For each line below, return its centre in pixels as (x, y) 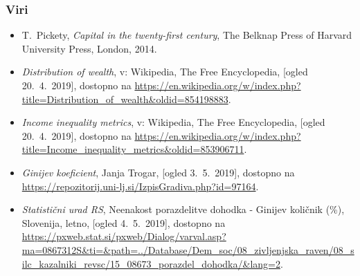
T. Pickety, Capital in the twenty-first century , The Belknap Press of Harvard (187, 35)
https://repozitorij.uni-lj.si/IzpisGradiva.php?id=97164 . (140, 186)
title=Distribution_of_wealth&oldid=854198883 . (126, 99)
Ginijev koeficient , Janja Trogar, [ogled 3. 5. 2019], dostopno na (158, 172)
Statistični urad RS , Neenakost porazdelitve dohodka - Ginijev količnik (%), (183, 209)
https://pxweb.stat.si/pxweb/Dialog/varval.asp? (124, 236)
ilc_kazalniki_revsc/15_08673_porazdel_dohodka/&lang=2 (151, 263)
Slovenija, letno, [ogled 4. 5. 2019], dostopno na (124, 222)
